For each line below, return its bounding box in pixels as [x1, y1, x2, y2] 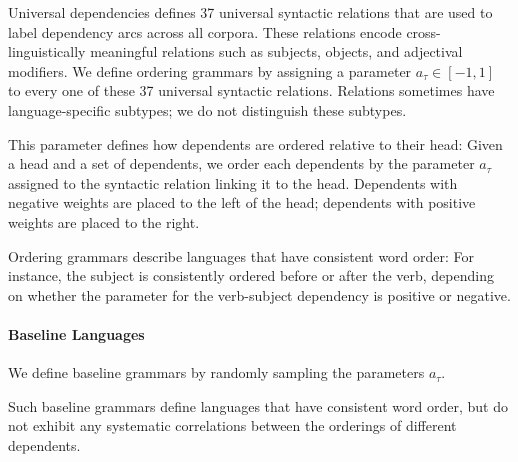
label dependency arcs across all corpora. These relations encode [8, 21, 402, 42]
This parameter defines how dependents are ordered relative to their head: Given [8, 133, 503, 154]
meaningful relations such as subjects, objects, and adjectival [90, 41, 463, 62]
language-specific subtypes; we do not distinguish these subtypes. [8, 99, 407, 120]
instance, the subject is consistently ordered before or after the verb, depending [8, 265, 494, 286]
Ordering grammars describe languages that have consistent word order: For [8, 245, 475, 266]
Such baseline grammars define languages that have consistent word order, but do [8, 395, 508, 416]
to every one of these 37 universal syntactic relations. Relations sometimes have [8, 80, 495, 101]
